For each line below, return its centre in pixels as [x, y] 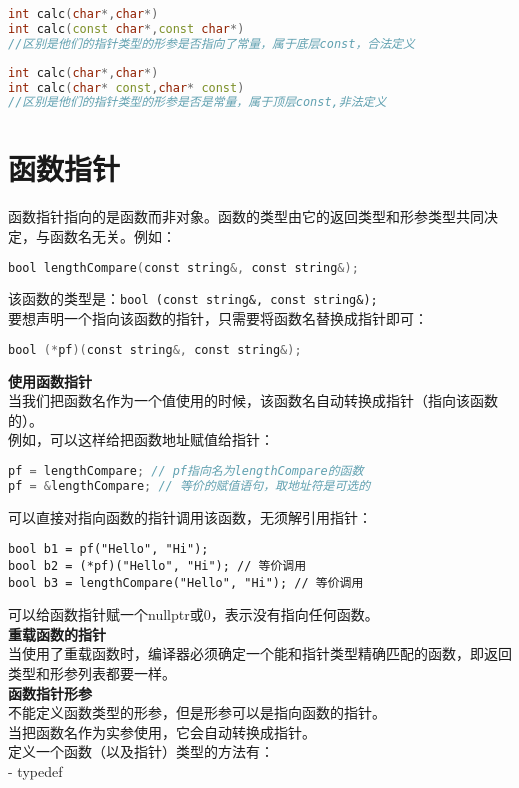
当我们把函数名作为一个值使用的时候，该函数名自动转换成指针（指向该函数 [253, 400]
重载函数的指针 [57, 633]
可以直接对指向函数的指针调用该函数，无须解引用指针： [190, 516]
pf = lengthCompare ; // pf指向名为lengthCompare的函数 [186, 470]
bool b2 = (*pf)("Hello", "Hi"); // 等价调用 [157, 565]
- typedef [35, 771]
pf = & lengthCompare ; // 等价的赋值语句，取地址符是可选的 [189, 485]
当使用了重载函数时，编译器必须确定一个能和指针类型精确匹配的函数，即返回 [260, 653]
